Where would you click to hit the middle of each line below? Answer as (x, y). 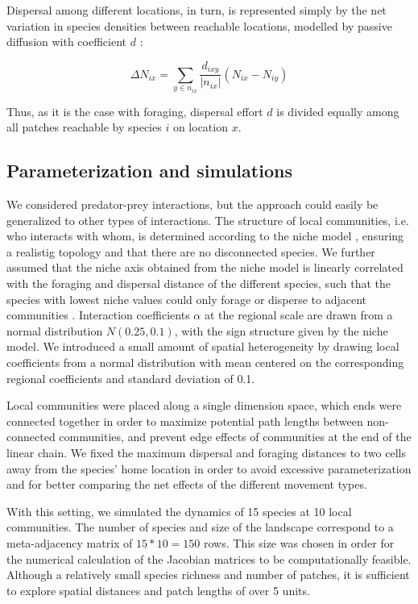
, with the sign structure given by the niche (281, 330)
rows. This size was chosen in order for (299, 542)
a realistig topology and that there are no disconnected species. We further (191, 251)
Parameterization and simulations (149, 171)
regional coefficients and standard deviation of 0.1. (131, 378)
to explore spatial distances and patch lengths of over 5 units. (158, 590)
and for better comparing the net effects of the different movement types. (187, 484)
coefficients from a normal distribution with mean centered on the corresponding (205, 362)
